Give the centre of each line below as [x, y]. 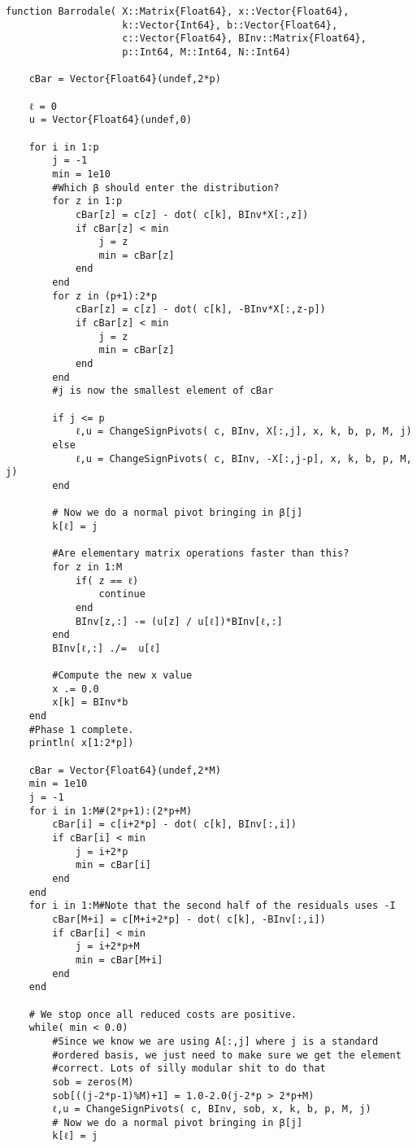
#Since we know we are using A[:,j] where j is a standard [215, 1041]
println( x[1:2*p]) [81, 743]
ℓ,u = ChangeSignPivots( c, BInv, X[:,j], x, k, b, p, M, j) [243, 432]
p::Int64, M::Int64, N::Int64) [206, 52]
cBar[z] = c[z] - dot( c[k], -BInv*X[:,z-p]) [200, 310]
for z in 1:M [87, 567]
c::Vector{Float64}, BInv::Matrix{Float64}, [244, 39]
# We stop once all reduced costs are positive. [163, 1014]
